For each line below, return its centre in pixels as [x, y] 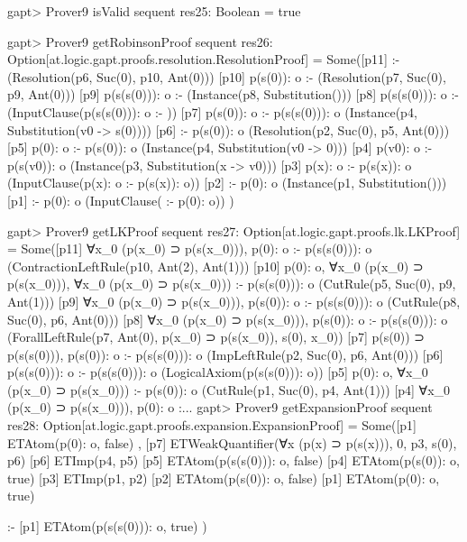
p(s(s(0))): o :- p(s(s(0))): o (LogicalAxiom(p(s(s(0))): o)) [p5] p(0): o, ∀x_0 [218, 372]
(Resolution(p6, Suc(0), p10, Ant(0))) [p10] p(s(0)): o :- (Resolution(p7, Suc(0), [227, 76]
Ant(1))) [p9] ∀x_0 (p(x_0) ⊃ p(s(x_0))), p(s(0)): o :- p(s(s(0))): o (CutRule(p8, [234, 301]
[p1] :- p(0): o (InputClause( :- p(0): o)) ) [121, 200]
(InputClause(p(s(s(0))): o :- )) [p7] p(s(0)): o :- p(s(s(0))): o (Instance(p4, [212, 111]
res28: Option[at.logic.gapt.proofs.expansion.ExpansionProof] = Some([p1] [212, 425]
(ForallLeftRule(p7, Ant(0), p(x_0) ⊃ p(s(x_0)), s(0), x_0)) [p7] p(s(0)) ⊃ [216, 337]
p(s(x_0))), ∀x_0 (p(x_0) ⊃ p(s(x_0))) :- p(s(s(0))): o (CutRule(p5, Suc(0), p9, [232, 284]
